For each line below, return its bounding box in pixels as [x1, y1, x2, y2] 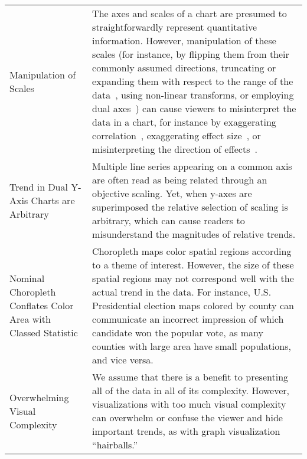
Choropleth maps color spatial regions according [92, 244, 292, 258]
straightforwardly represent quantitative [92, 20, 257, 34]
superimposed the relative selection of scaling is [92, 200, 288, 214]
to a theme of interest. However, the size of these [92, 258, 294, 271]
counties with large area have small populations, [92, 339, 291, 353]
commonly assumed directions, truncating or [92, 61, 276, 74]
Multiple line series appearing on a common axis [92, 159, 292, 173]
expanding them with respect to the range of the [92, 74, 293, 88]
